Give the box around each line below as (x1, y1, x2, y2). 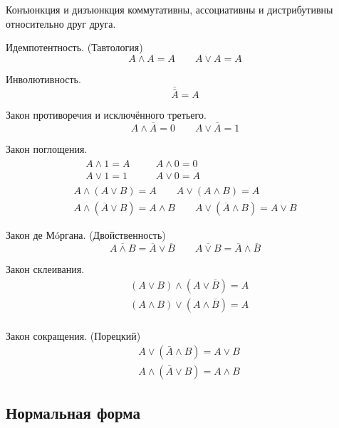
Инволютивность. (6, 71, 81, 86)
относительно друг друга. (6, 16, 116, 31)
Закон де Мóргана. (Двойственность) (6, 228, 166, 242)
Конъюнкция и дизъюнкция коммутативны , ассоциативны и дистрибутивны (6, 2, 333, 16)
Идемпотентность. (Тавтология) (6, 40, 143, 55)
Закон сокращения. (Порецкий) (6, 328, 141, 343)
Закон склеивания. (6, 262, 85, 277)
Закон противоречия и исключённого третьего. (6, 107, 207, 122)
